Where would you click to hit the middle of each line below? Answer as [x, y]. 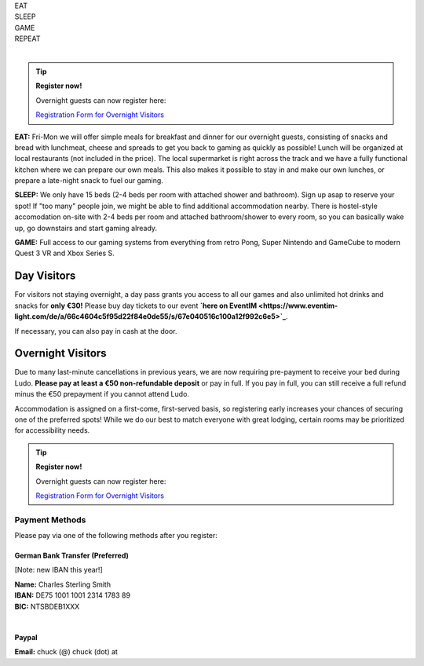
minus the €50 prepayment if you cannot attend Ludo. [102, 394]
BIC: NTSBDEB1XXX [47, 606]
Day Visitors [45, 276]
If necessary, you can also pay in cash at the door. [96, 331]
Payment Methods [50, 520]
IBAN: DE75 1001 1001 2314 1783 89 [73, 595]
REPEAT [27, 38]
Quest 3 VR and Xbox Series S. [65, 253]
